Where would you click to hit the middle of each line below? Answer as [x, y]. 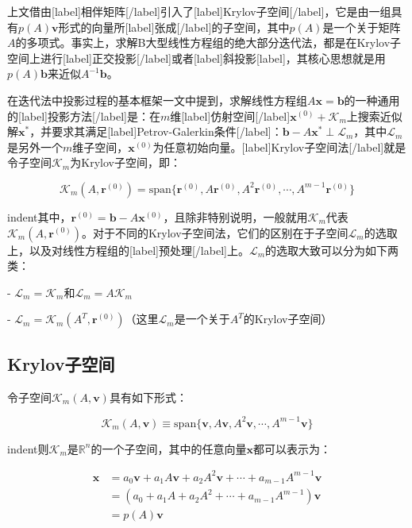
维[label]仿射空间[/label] [230, 116]
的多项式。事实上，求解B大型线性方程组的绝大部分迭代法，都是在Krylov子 [208, 42]
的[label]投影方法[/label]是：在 [84, 116]
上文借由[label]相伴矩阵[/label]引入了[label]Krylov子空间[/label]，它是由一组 [199, 11]
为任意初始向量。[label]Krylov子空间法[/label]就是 [279, 146]
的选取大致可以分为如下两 [332, 250]
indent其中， [39, 216]
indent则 [28, 448]
